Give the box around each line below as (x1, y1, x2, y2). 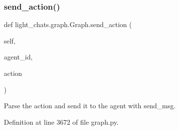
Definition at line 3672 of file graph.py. (4, 116, 119, 127)
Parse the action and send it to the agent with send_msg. (4, 101, 176, 111)
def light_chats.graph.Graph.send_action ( (4, 19, 132, 29)
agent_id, (4, 52, 33, 62)
